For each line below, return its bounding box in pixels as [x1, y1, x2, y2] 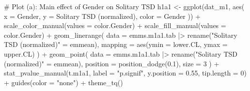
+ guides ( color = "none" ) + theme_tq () [4, 77, 123, 87]
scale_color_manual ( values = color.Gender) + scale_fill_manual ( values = [4, 20, 226, 30]
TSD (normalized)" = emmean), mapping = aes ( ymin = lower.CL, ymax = [4, 39, 228, 49]
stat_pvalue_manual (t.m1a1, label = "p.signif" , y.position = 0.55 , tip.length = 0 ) [4, 68, 247, 78]
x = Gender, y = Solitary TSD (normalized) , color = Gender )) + [4, 11, 201, 21]
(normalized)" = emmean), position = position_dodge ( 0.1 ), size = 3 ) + [4, 58, 219, 68]
